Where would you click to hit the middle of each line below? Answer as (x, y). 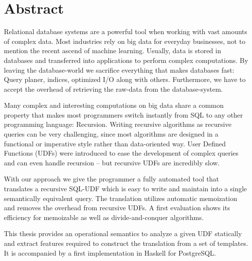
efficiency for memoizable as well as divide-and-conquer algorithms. (104, 217)
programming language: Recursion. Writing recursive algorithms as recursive (118, 124)
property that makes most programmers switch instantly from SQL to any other (124, 114)
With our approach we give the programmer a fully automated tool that (111, 179)
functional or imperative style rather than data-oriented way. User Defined (115, 143)
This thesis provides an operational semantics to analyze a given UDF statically (123, 233)
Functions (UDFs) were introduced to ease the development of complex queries (121, 153)
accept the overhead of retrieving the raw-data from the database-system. (113, 89)
